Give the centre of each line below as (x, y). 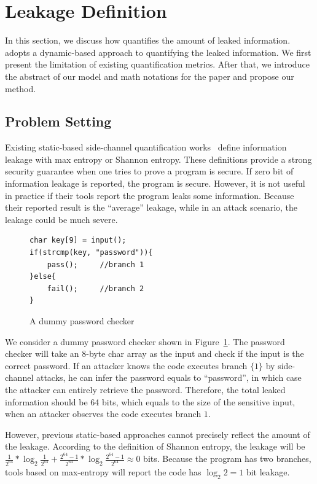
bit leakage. (268, 471)
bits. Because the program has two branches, (227, 459)
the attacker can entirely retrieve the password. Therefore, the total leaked (145, 389)
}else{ (43, 277)
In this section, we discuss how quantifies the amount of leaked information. (148, 40)
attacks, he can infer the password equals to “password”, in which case (169, 377)
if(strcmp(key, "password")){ (91, 253)
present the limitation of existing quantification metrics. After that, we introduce (157, 64)
